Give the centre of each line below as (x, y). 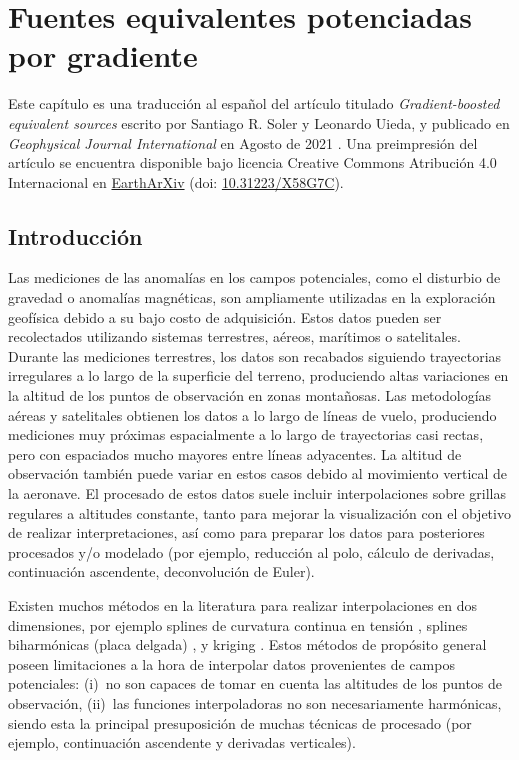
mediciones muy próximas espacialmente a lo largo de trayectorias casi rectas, (246, 434)
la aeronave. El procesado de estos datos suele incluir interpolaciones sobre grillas (257, 493)
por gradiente (103, 55)
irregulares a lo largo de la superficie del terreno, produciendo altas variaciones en (258, 375)
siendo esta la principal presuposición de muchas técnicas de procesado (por (240, 722)
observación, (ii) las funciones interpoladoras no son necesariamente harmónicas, (255, 702)
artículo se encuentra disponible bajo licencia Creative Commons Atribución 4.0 (252, 162)
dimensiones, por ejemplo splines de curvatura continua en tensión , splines (238, 624)
